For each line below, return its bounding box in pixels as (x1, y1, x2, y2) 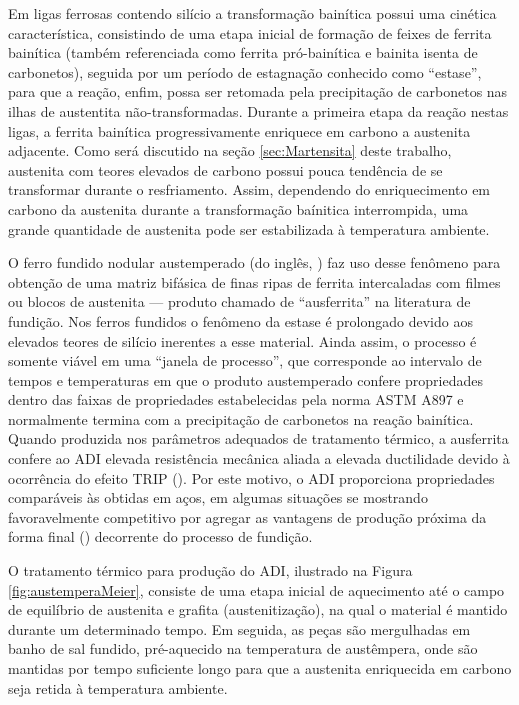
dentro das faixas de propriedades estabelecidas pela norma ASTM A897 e (8, 389, 464, 410)
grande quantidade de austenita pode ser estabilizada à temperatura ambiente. (8, 218, 490, 239)
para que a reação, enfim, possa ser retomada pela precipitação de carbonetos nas (8, 81, 508, 102)
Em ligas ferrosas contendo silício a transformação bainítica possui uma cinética (8, 3, 497, 23)
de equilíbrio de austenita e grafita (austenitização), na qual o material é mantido (8, 599, 508, 620)
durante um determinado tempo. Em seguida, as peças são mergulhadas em (8, 618, 471, 639)
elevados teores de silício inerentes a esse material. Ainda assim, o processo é (8, 330, 477, 351)
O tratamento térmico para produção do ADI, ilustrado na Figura (8, 560, 413, 581)
